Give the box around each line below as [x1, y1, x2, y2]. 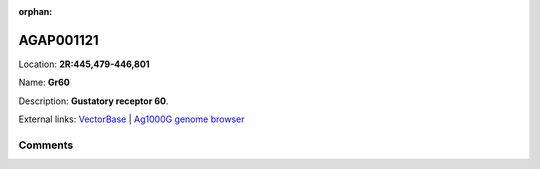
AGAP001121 [18, 31, 99, 49]
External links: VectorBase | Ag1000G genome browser [18, 113, 245, 125]
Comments [18, 138, 74, 152]
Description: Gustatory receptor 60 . [18, 95, 169, 107]
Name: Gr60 [18, 76, 70, 89]
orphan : [18, 6, 53, 17]
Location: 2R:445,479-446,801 [18, 58, 150, 70]
